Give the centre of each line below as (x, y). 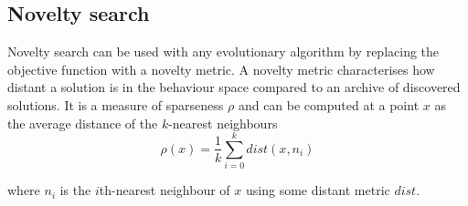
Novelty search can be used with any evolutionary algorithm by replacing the (223, 51)
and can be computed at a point (329, 104)
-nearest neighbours (223, 123)
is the (75, 190)
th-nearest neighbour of (165, 190)
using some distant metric (318, 190)
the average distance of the (83, 123)
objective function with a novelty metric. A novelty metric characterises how (221, 69)
